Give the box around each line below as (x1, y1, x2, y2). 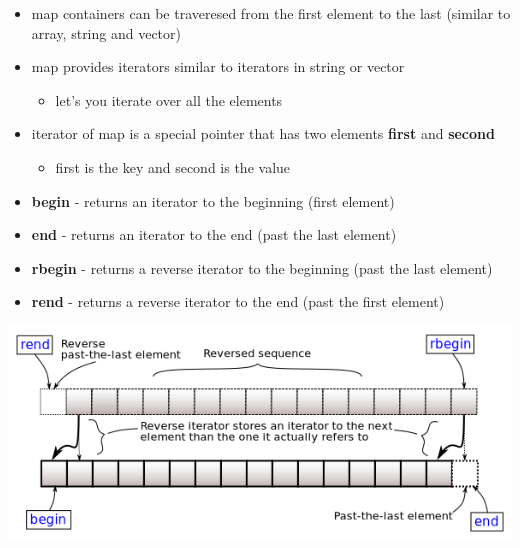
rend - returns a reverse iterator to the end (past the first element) (31, 291, 445, 312)
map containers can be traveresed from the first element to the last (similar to (31, 3, 511, 23)
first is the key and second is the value (55, 156, 291, 177)
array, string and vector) (31, 22, 181, 43)
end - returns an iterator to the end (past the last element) (31, 224, 397, 245)
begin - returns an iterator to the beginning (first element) (31, 190, 395, 211)
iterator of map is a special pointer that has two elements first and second (31, 123, 495, 144)
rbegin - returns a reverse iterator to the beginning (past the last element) (31, 257, 493, 278)
